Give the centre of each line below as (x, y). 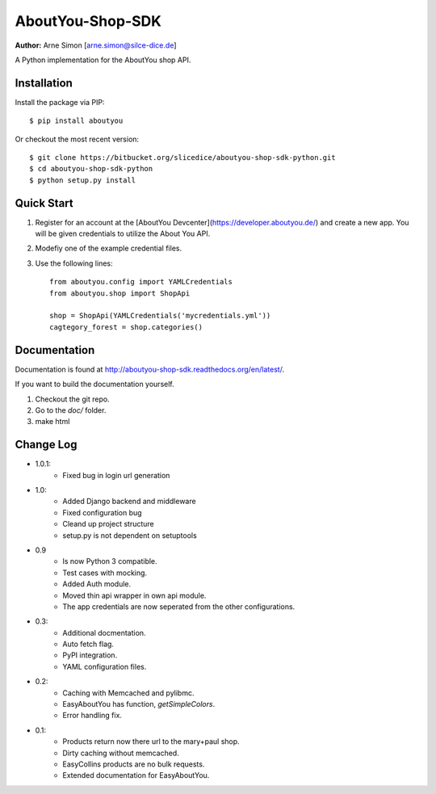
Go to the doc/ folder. (71, 410)
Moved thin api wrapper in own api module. (134, 595)
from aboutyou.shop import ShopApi (120, 293)
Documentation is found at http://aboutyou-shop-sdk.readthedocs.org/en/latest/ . (150, 369)
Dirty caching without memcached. (121, 753)
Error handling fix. (92, 716)
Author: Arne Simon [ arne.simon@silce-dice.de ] (96, 45)
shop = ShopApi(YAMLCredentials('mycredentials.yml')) (160, 316)
